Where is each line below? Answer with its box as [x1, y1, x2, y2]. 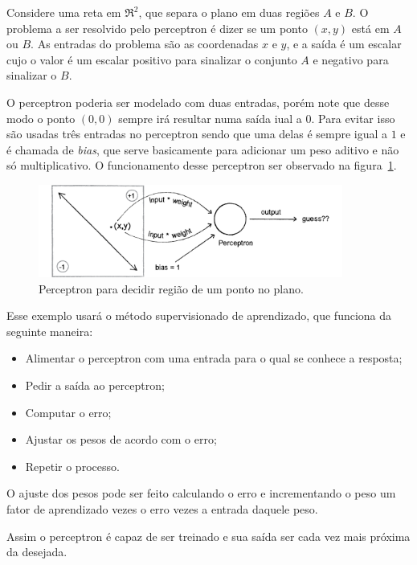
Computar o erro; [25, 403, 112, 420]
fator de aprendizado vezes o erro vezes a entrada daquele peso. [6, 501, 318, 518]
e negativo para [313, 51, 389, 68]
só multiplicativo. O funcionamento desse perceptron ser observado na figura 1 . [6, 157, 397, 174]
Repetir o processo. [25, 457, 120, 474]
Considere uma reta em [6, 4, 121, 20]
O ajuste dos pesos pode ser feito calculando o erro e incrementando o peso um [6, 485, 396, 502]
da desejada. [6, 543, 67, 560]
